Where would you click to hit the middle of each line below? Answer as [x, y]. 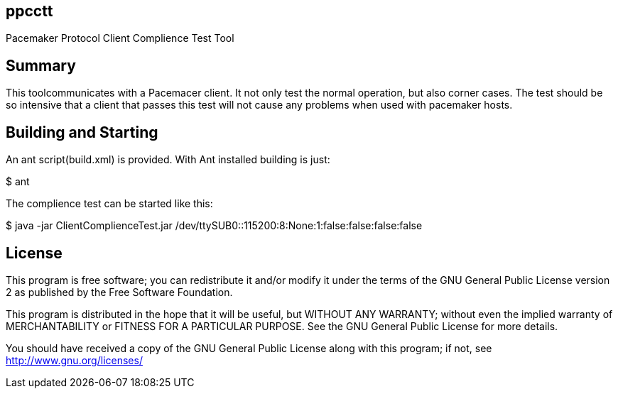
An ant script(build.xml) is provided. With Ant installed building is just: [168, 160]
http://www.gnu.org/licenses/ [74, 360]
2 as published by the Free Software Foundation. [119, 292]
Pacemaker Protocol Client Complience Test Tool [120, 38]
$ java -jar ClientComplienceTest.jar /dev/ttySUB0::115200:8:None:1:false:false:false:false [214, 226]
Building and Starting [82, 132]
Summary [41, 65]
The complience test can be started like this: [109, 204]
